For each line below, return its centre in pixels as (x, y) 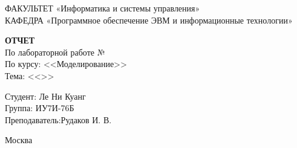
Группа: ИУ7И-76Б (40, 108)
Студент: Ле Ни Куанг (45, 96)
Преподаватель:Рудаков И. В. (58, 119)
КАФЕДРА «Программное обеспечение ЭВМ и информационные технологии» (149, 20)
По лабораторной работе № (55, 52)
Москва (19, 140)
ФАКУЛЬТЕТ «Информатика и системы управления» (103, 8)
